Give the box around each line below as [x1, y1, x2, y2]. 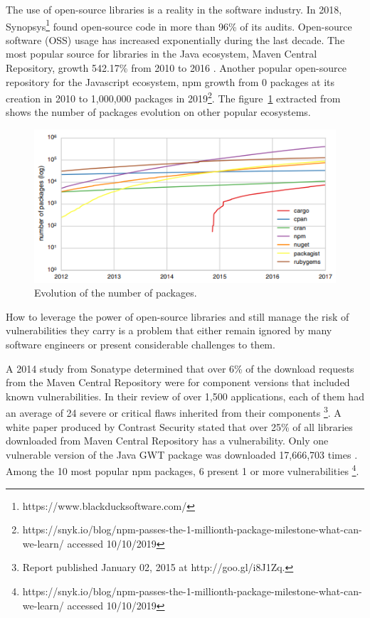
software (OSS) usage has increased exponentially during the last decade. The [6, 32, 345, 47]
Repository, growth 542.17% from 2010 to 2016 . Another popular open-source [6, 60, 347, 75]
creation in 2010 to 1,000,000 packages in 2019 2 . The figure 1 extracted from [6, 89, 341, 105]
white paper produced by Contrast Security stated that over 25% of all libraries [6, 419, 353, 434]
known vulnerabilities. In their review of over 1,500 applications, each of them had [6, 388, 364, 403]
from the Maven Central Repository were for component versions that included [6, 375, 350, 390]
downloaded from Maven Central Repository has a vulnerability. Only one [6, 433, 329, 448]
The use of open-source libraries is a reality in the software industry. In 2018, [6, 2, 342, 16]
